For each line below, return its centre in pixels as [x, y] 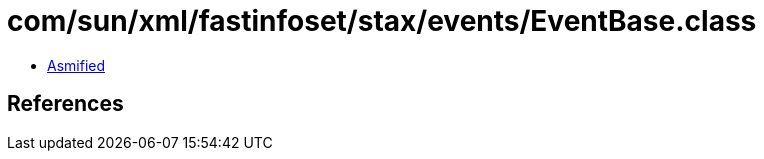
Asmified [76, 65]
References [65, 104]
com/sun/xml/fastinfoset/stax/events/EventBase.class [382, 21]
